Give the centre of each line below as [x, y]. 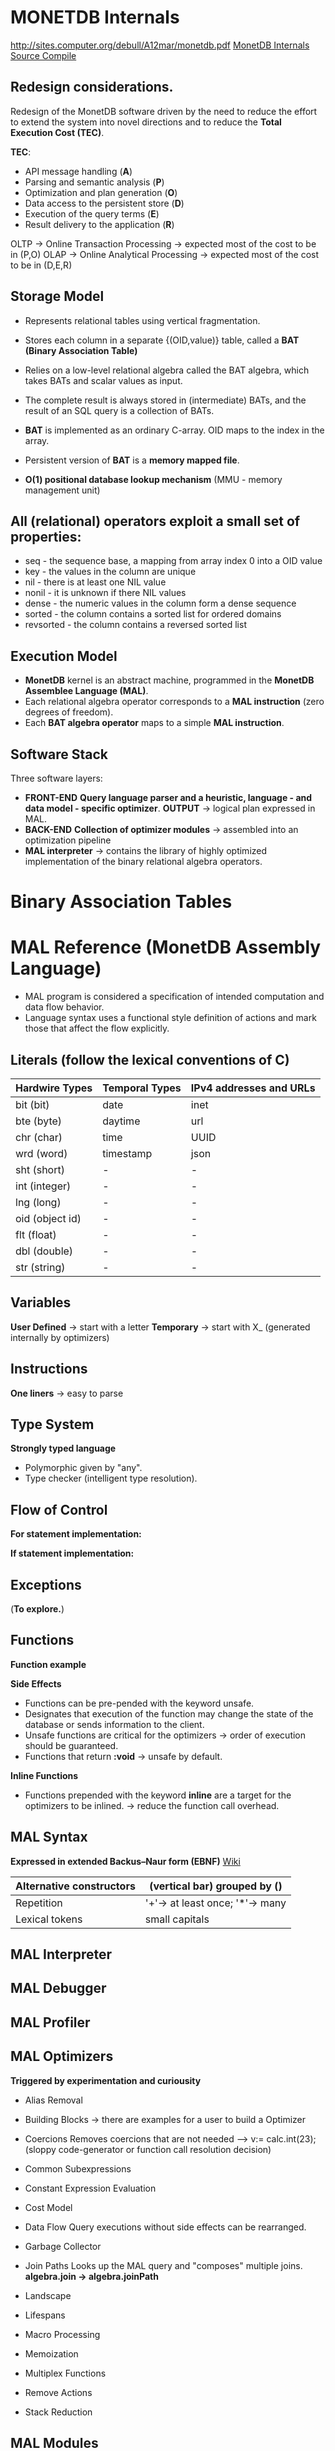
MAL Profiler [50, 2022]
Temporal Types [142, 1088]
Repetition [39, 1903]
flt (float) [36, 1234]
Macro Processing [62, 2334]
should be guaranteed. [71, 1745]
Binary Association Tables [121, 902]
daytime [121, 1121]
